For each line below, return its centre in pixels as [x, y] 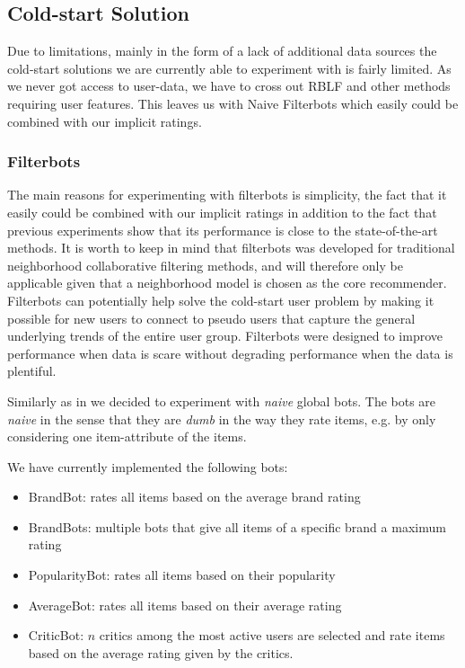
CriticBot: [56, 635]
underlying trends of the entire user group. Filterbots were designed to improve [225, 336]
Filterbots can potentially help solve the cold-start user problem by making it [221, 300]
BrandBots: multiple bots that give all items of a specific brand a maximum [237, 526]
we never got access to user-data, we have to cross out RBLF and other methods [229, 86]
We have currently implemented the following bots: [148, 466]
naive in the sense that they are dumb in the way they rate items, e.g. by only [222, 419]
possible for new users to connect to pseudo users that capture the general [211, 318]
